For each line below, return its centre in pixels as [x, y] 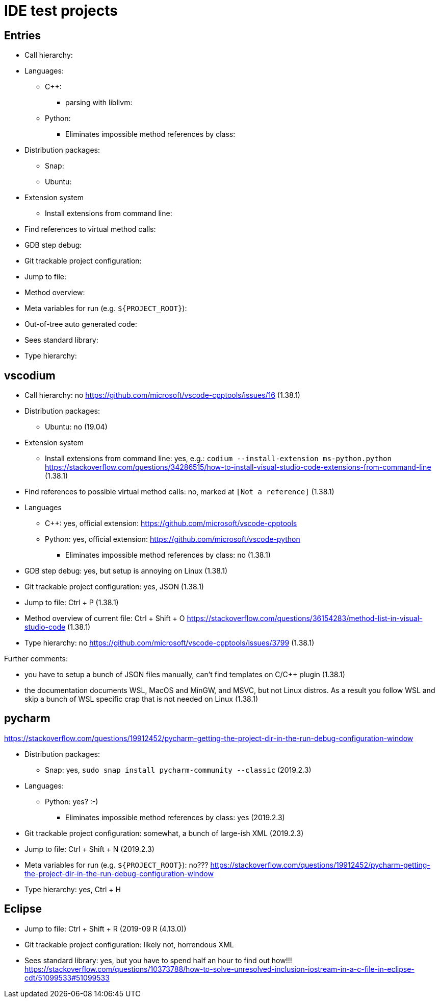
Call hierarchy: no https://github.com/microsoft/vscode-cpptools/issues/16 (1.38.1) [162, 395]
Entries [23, 35]
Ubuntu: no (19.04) [76, 427]
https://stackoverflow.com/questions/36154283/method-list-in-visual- [305, 618]
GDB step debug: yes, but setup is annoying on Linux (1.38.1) [126, 571]
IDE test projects [61, 11]
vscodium [30, 375]
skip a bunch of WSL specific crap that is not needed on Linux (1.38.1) [141, 699]
